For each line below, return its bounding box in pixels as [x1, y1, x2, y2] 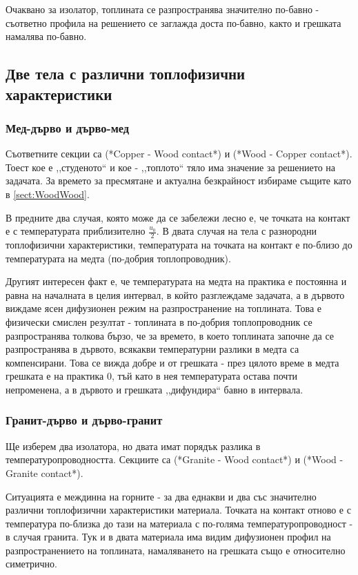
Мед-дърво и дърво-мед [6, 119, 130, 136]
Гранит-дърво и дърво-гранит [6, 411, 163, 429]
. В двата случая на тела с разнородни [156, 224, 317, 238]
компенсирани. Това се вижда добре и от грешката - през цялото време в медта [6, 355, 339, 369]
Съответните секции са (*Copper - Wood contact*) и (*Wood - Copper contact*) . [6, 146, 352, 161]
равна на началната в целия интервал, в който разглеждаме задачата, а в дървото [6, 287, 345, 302]
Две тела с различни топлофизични [6, 63, 246, 84]
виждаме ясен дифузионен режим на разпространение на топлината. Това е [6, 301, 322, 315]
